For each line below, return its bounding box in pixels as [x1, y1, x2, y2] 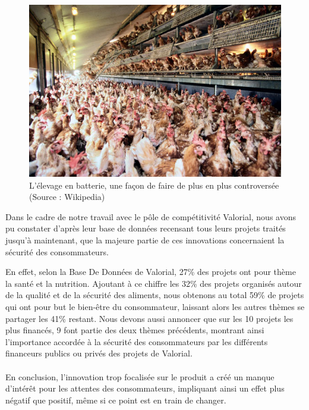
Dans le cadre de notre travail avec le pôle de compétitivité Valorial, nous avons [5, 210, 296, 223]
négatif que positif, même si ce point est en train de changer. [5, 393, 226, 406]
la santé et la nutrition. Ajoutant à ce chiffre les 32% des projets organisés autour [5, 277, 302, 289]
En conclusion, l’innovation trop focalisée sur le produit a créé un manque [5, 370, 275, 383]
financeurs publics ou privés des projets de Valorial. [5, 347, 193, 359]
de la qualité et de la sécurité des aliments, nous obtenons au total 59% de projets [5, 289, 304, 301]
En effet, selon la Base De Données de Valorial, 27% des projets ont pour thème [5, 265, 296, 278]
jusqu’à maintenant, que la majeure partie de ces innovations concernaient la [5, 234, 285, 246]
